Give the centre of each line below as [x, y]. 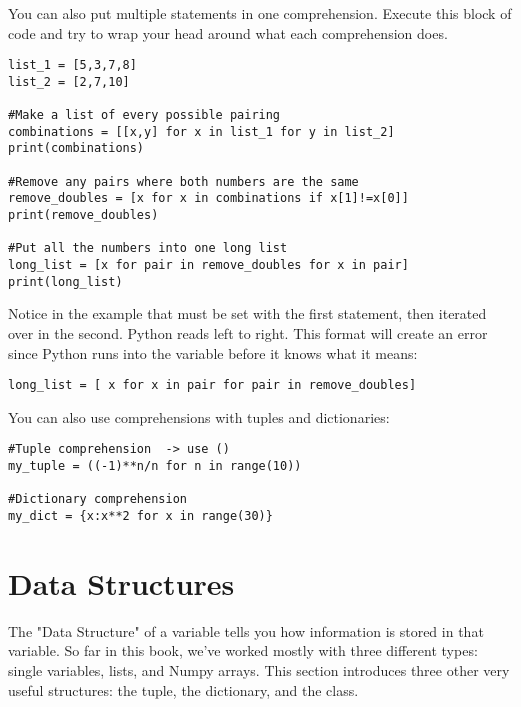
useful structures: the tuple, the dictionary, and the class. [183, 689]
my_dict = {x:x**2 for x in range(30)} [140, 516]
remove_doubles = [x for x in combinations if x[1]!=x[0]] [208, 198]
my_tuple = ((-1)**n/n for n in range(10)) [155, 466]
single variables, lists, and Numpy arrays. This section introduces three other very [259, 670]
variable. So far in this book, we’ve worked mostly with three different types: [243, 650]
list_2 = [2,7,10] [69, 81]
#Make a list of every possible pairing [144, 115]
